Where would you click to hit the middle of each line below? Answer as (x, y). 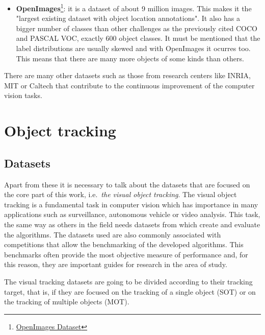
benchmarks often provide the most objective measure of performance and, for (126, 254)
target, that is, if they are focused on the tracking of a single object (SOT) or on (130, 291)
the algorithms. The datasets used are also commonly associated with (113, 234)
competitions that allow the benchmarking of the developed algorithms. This (124, 244)
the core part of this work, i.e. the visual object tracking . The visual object (121, 194)
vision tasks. (23, 95)
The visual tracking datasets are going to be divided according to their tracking (128, 281)
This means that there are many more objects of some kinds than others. (130, 58)
